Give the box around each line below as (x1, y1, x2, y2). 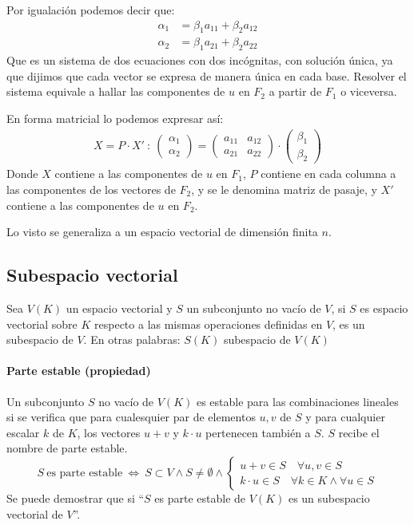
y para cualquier (305, 409, 385, 425)
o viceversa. (340, 83, 397, 100)
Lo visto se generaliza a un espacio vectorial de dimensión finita (6, 223, 318, 240)
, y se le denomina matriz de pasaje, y (191, 180, 377, 197)
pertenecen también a (205, 424, 311, 440)
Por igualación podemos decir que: (6, 2, 175, 18)
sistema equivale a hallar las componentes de (6, 83, 225, 100)
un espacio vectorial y (66, 299, 173, 316)
